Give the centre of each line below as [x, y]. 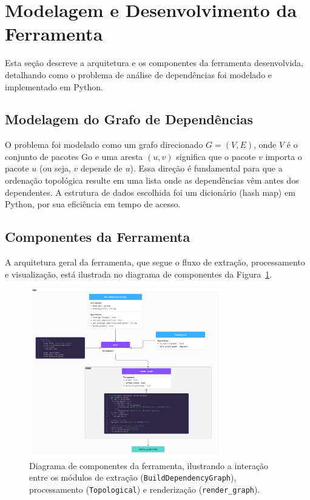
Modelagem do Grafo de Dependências [129, 119]
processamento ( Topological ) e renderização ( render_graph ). [145, 489]
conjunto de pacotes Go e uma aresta [74, 156]
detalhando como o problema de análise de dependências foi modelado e [139, 74]
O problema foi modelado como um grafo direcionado [104, 145]
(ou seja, [55, 168]
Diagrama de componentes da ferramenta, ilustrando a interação [149, 465]
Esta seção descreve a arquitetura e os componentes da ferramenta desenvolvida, [154, 63]
